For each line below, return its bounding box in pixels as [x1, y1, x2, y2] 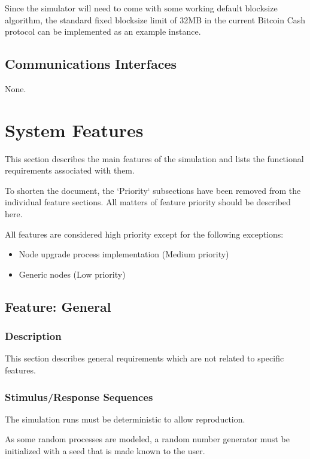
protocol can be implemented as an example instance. [5, 25, 201, 38]
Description [5, 329, 62, 344]
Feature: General [5, 297, 111, 315]
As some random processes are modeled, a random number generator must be [5, 433, 290, 445]
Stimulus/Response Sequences [5, 389, 153, 404]
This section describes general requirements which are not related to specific [5, 352, 284, 364]
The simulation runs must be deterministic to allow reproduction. [5, 412, 245, 425]
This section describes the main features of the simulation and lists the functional [5, 152, 304, 165]
